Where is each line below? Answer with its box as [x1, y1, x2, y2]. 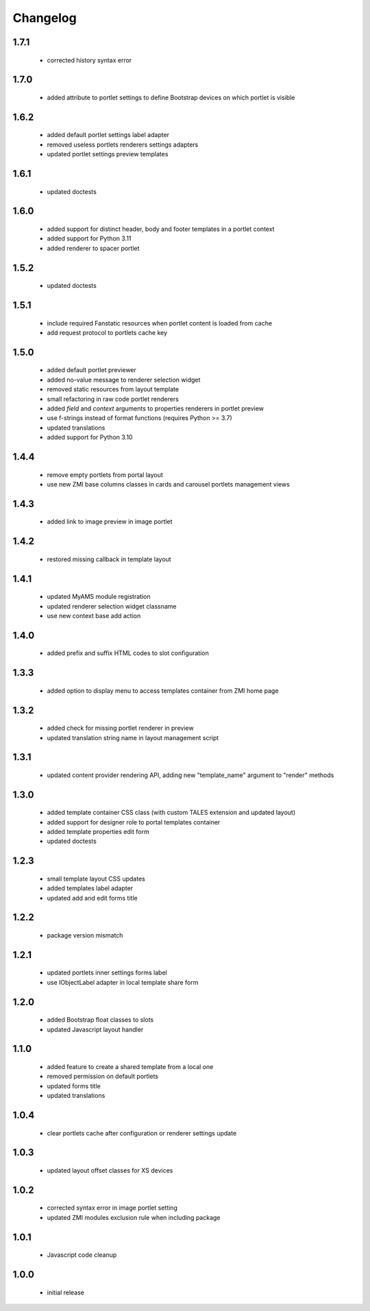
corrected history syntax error [47, 56, 132, 64]
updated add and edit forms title [47, 894, 138, 902]
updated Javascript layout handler [47, 1025, 144, 1033]
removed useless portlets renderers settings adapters [47, 140, 199, 149]
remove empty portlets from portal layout [47, 470, 164, 479]
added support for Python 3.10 [47, 433, 133, 441]
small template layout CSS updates [47, 874, 145, 883]
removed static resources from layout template [47, 385, 180, 393]
